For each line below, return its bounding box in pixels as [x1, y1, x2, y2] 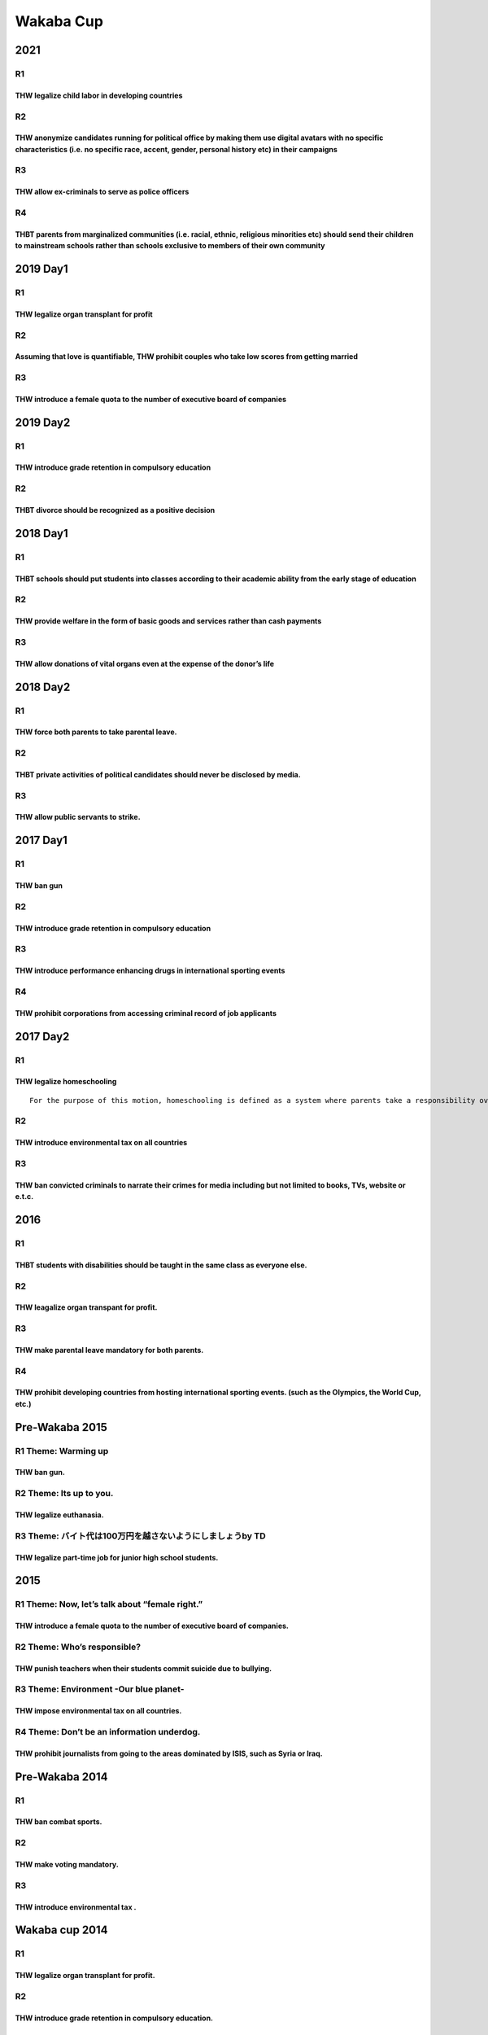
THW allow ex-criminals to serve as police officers [15, 187, 190, 197]
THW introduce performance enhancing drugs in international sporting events [15, 965, 285, 976]
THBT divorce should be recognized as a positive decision [15, 505, 216, 515]
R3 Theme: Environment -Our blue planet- [15, 1683, 185, 1695]
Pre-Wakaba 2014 [15, 1770, 108, 1783]
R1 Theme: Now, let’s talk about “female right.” [15, 1599, 203, 1610]
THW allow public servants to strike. [15, 812, 142, 822]
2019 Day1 [15, 262, 68, 276]
